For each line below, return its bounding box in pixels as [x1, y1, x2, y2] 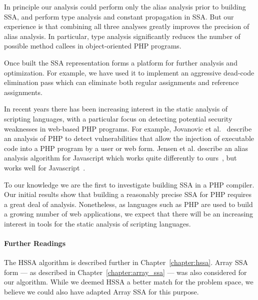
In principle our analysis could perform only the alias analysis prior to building [4, 1, 246, 11]
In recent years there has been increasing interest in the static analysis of [4, 103, 228, 114]
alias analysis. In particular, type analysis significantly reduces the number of [4, 30, 240, 41]
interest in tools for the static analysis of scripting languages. [4, 218, 191, 228]
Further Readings [4, 238, 66, 248]
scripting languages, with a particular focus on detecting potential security [4, 113, 232, 123]
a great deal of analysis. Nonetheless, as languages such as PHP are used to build [4, 198, 253, 209]
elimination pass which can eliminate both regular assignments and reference [4, 77, 239, 87]
